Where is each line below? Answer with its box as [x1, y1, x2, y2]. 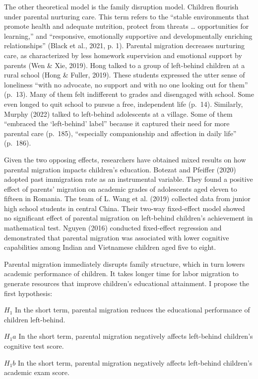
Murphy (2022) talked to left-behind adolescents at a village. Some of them [4, 108, 233, 119]
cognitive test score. [4, 341, 64, 351]
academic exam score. [4, 367, 69, 378]
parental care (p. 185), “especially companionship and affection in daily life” [4, 128, 237, 138]
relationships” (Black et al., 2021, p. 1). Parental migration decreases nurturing [4, 40, 245, 51]
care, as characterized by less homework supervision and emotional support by [4, 50, 242, 60]
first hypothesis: [4, 288, 53, 298]
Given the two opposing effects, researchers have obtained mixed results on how [4, 154, 246, 164]
